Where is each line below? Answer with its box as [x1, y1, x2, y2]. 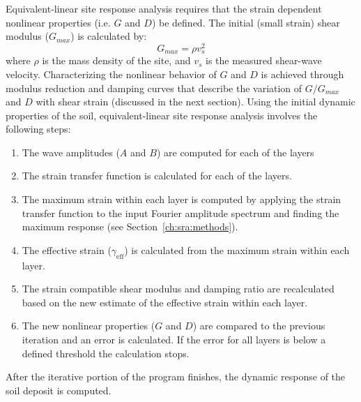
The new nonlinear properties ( [22, 318, 155, 333]
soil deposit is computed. [6, 382, 112, 397]
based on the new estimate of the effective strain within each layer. [22, 295, 308, 309]
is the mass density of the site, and [42, 53, 191, 68]
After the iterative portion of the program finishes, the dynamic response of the [6, 369, 346, 384]
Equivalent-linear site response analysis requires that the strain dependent [6, 1, 322, 15]
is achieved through [261, 66, 344, 81]
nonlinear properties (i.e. [6, 15, 111, 29]
